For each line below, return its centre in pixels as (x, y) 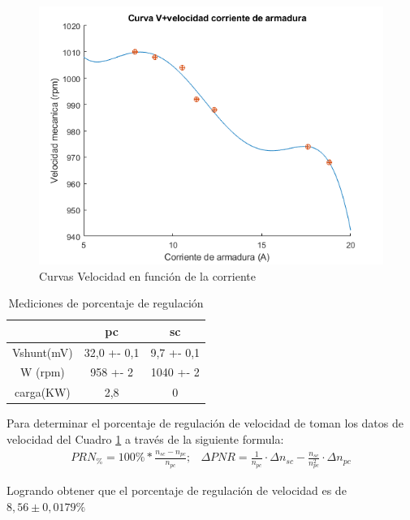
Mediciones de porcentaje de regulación (106, 303)
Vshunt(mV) (43, 352)
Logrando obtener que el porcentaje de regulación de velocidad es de (177, 490)
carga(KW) (42, 392)
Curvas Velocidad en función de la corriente (147, 275)
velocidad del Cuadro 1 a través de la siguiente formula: (145, 439)
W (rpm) (42, 372)
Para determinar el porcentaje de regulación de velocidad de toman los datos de (205, 423)
